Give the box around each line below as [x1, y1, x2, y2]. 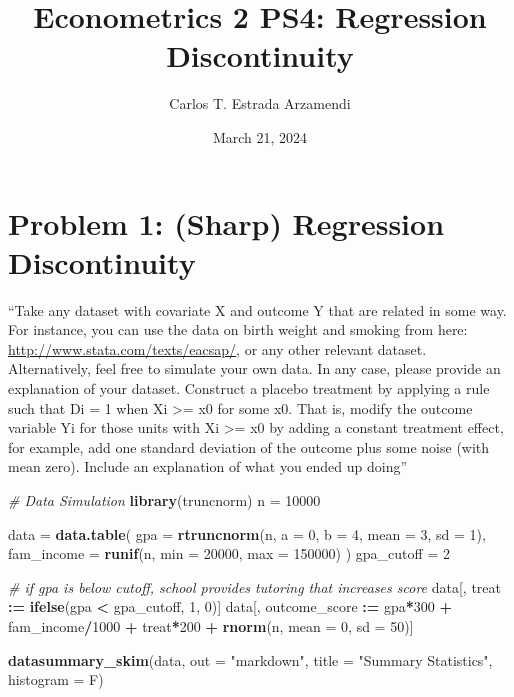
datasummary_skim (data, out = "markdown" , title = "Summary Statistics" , [8, 649, 493, 670]
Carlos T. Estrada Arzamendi [169, 93, 351, 114]
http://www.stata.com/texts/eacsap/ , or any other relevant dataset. [8, 338, 427, 359]
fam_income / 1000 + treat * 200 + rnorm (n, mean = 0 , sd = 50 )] [8, 615, 414, 636]
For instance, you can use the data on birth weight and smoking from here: [8, 319, 468, 340]
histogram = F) [8, 669, 104, 690]
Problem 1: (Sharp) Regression [8, 202, 445, 243]
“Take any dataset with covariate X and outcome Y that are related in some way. [8, 299, 507, 320]
